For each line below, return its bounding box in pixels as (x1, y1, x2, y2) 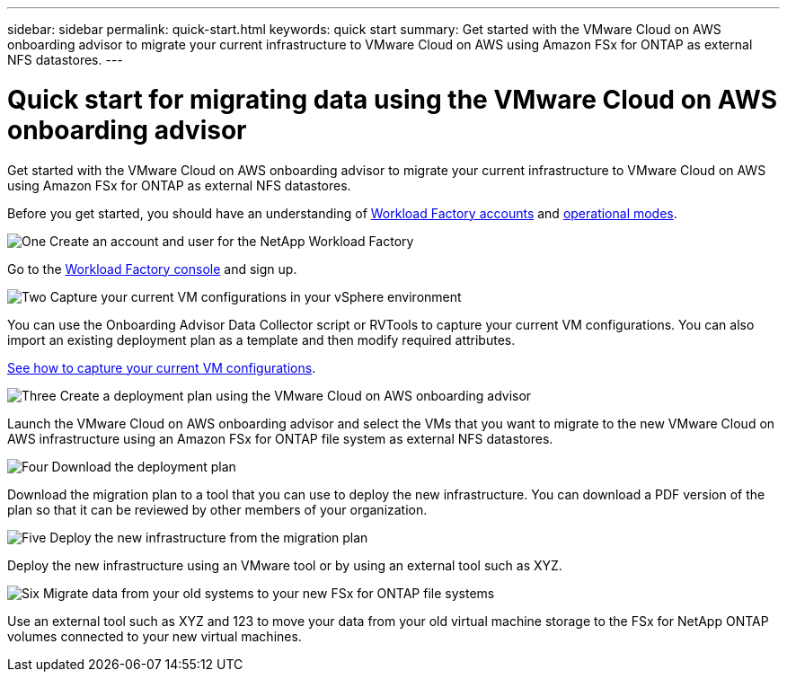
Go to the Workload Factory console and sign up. (7, 260, 297, 277)
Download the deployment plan (51, 458, 236, 474)
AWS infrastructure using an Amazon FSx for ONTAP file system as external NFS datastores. (7, 430, 553, 446)
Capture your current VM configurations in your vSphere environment (49, 288, 462, 304)
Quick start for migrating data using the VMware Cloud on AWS (7, 84, 777, 115)
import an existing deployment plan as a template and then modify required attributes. (7, 331, 516, 348)
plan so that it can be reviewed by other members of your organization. (7, 501, 428, 517)
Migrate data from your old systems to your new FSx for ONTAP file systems (42, 585, 495, 601)
